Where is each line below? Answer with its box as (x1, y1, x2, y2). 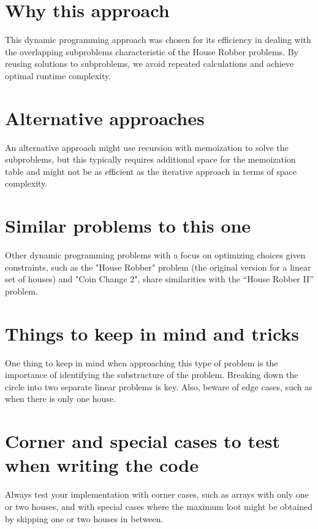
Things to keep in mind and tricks (5, 320, 300, 346)
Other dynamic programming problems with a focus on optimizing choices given (5, 249, 306, 261)
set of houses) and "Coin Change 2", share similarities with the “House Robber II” (5, 272, 314, 285)
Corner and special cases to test (5, 428, 280, 454)
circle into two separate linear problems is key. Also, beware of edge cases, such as (5, 380, 312, 393)
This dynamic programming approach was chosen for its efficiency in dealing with (5, 33, 311, 46)
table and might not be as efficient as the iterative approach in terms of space (5, 164, 297, 177)
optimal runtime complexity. (5, 69, 112, 82)
